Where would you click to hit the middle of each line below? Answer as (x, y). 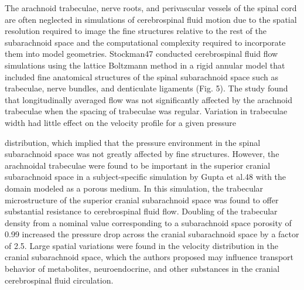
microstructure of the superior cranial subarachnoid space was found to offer (142, 199)
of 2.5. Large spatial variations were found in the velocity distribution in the (141, 245)
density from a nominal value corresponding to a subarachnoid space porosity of (148, 222)
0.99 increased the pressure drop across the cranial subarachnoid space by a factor (152, 234)
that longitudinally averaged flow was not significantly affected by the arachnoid (149, 99)
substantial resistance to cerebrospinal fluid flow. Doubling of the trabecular (141, 211)
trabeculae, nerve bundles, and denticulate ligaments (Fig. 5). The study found (146, 88)
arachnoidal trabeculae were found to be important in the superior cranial (138, 165)
